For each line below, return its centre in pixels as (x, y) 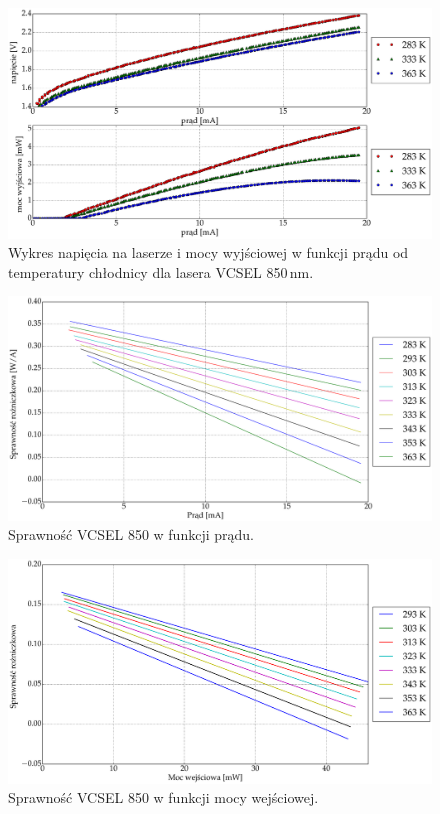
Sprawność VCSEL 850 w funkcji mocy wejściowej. (163, 797)
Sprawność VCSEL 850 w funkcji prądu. (131, 534)
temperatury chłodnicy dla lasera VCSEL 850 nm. (161, 271)
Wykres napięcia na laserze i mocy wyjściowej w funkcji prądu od (208, 252)
